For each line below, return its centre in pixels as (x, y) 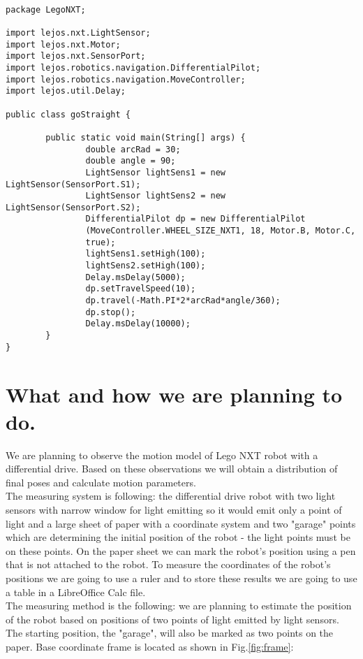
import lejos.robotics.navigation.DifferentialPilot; (133, 67)
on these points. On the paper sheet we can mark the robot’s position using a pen (181, 550)
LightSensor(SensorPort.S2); (73, 207)
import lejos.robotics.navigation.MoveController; (126, 79)
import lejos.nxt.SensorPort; (76, 56)
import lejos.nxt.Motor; (63, 44)
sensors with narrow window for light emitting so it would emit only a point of (174, 510)
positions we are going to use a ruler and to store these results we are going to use (181, 578)
